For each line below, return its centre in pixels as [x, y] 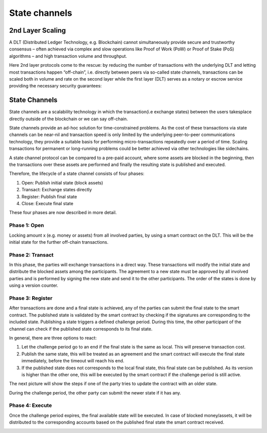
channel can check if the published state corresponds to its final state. [81, 329]
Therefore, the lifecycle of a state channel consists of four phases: [77, 173]
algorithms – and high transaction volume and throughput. [68, 56]
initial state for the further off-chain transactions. [59, 242]
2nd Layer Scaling [38, 30]
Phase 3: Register [31, 298]
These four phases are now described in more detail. [63, 213]
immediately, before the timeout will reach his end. [73, 361]
